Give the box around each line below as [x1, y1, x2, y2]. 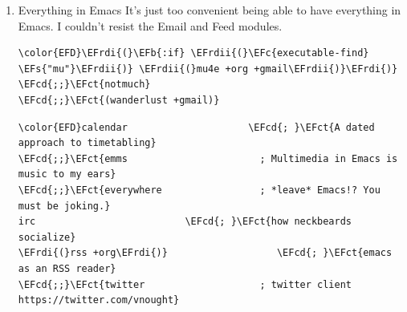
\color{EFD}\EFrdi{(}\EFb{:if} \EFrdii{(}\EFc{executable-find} [18, 47, 369, 59]
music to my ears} [18, 168, 116, 180]
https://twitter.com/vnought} [18, 294, 180, 306]
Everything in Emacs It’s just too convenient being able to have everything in [18, 2, 401, 18]
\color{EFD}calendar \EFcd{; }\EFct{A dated [18, 121, 375, 133]
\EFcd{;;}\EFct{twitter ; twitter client [18, 278, 352, 290]
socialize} [18, 231, 76, 243]
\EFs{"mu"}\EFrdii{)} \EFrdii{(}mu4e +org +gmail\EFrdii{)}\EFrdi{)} [18, 63, 398, 75]
